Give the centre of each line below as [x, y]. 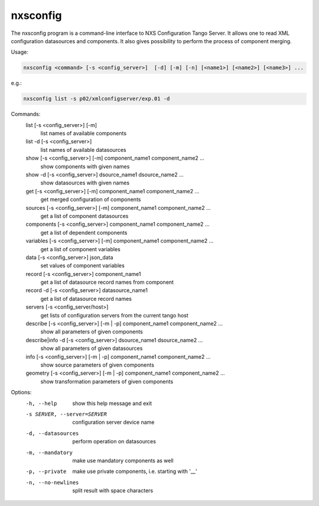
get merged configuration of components [91, 200]
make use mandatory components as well [123, 460]
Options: [21, 393]
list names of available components [84, 134]
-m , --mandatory [49, 453]
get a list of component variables [80, 249]
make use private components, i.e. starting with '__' [135, 471]
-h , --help [41, 403]
